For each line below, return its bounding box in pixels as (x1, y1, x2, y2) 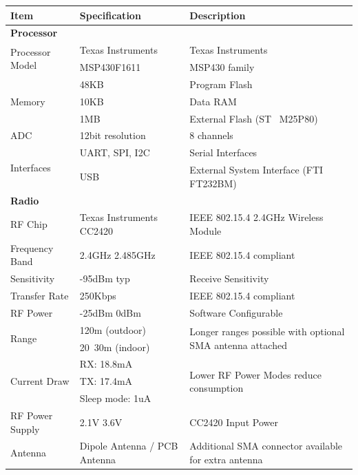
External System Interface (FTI (189, 162, 324, 177)
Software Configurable (189, 305, 283, 319)
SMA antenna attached (189, 338, 287, 352)
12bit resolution (79, 128, 146, 142)
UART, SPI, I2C (79, 145, 150, 160)
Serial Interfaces (189, 145, 257, 160)
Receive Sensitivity (189, 271, 269, 286)
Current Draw (10, 374, 70, 388)
